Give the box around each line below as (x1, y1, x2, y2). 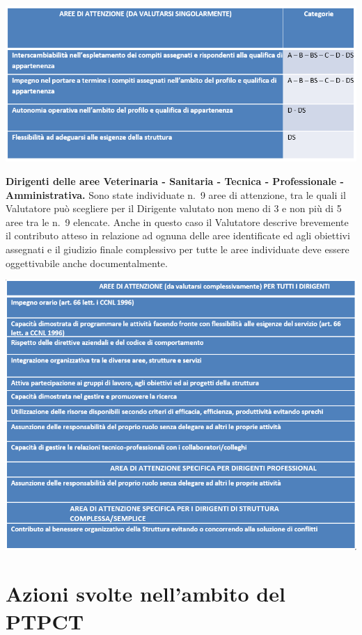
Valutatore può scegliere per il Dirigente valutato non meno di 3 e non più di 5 (6, 201, 342, 216)
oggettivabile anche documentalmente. (6, 255, 168, 270)
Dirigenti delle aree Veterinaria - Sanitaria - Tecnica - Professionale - (6, 174, 344, 188)
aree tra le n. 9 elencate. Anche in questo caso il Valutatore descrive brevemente (6, 214, 349, 229)
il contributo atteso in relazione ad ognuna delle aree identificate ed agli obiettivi (6, 228, 350, 243)
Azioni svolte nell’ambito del (6, 579, 285, 608)
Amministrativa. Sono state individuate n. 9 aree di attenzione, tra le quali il (6, 187, 346, 202)
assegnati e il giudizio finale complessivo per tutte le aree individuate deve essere (6, 242, 349, 257)
